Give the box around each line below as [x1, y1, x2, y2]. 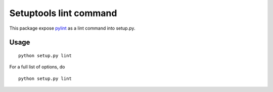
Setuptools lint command [9, 8, 117, 19]
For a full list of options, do [9, 64, 65, 70]
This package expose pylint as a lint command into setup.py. [9, 25, 135, 31]
